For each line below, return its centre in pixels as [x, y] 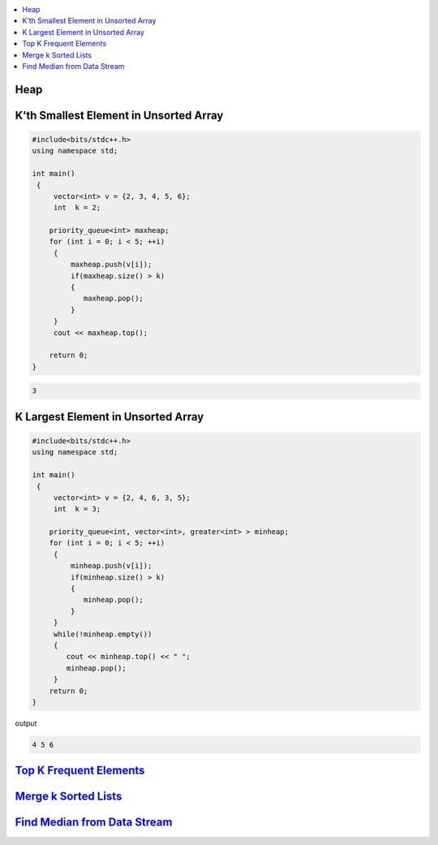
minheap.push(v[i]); [111, 566]
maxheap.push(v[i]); [111, 265]
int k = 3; [77, 509]
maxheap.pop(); [113, 299]
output [26, 723]
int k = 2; [77, 208]
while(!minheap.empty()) [103, 634]
